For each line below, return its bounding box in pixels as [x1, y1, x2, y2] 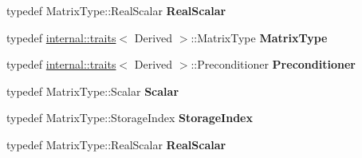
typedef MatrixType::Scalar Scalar [6, 82, 179, 99]
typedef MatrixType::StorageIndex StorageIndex [6, 109, 253, 126]
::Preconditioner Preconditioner [191, 56, 356, 73]
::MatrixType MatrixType [191, 29, 328, 45]
